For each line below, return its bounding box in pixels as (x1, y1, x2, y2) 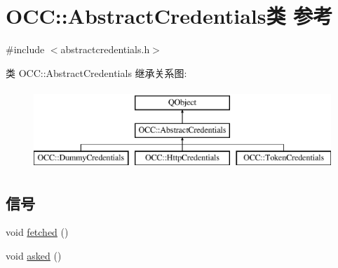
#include (6, 42, 45, 57)
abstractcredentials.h (60, 42, 150, 57)
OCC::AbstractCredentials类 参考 (6, 1, 333, 30)
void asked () (6, 248, 62, 263)
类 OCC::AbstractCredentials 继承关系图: (6, 65, 187, 80)
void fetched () (6, 225, 69, 239)
